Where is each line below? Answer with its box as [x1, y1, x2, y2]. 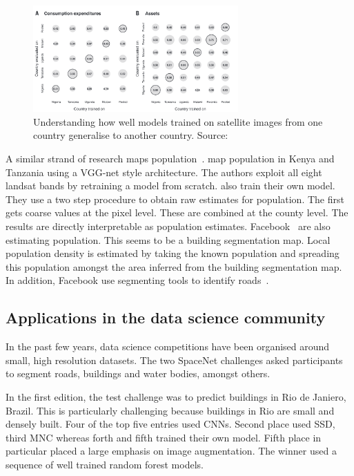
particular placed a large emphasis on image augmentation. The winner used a [6, 444, 337, 458]
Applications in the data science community [6, 307, 326, 328]
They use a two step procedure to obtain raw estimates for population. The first [6, 191, 344, 206]
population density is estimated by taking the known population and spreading [6, 246, 340, 260]
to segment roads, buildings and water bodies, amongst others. [6, 366, 271, 381]
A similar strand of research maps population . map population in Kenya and [6, 151, 335, 166]
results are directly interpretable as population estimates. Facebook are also [6, 219, 331, 234]
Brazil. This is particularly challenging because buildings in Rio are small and [6, 403, 335, 417]
